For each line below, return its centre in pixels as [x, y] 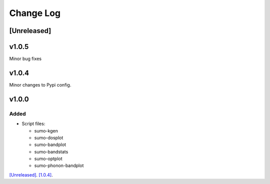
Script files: [33, 124]
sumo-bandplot [50, 144]
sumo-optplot [48, 159]
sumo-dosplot [49, 137]
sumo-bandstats [51, 151]
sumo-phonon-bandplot [59, 165]
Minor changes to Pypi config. [40, 84]
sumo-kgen [46, 130]
